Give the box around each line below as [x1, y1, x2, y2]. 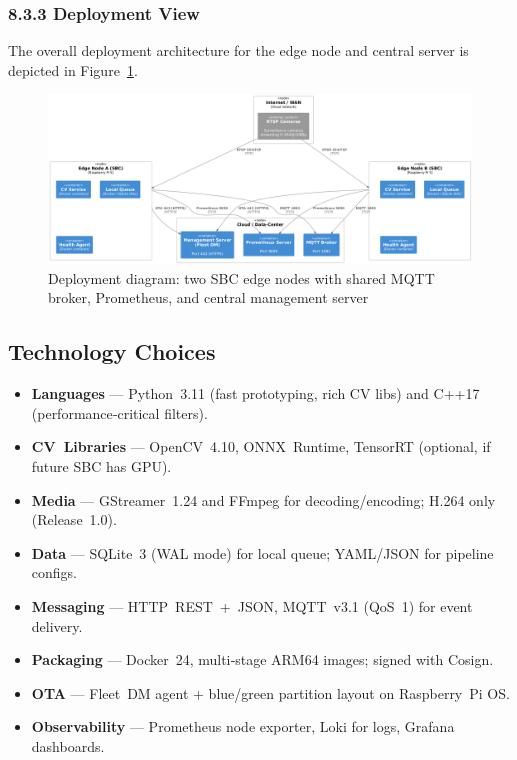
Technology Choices [8, 336, 216, 367]
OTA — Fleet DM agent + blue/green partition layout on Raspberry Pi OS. [31, 682, 510, 703]
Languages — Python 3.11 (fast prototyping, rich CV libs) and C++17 [31, 383, 480, 404]
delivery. [31, 615, 83, 636]
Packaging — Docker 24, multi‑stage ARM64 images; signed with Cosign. [31, 649, 494, 670]
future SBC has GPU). [31, 455, 172, 476]
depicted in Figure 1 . [8, 59, 138, 80]
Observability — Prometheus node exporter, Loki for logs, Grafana [31, 716, 455, 737]
